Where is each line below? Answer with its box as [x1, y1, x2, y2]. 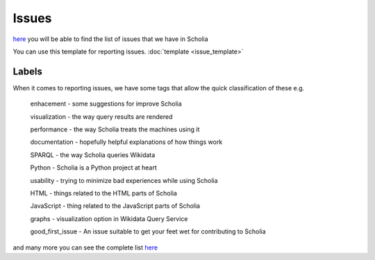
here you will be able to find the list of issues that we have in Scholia [12, 35, 208, 43]
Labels [12, 65, 43, 77]
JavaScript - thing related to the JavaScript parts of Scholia [30, 202, 201, 210]
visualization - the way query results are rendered [30, 112, 173, 121]
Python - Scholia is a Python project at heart [30, 163, 158, 172]
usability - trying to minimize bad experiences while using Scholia [30, 176, 218, 184]
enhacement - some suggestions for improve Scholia [30, 99, 182, 108]
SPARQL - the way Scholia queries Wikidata [30, 150, 156, 159]
